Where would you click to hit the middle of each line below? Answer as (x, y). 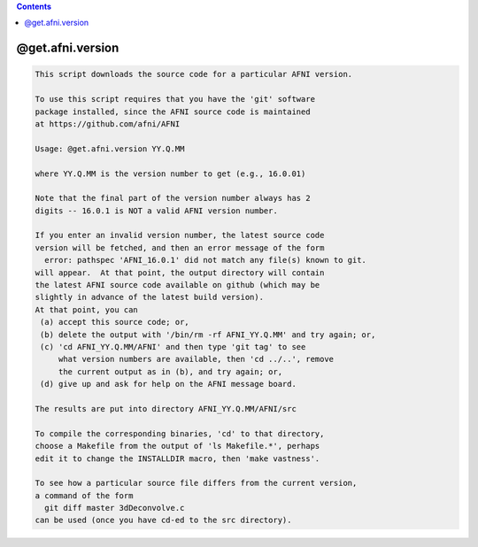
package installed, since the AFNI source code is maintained (173, 112)
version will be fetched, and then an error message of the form (180, 247)
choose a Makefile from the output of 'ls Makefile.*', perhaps (177, 446)
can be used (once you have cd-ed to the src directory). (163, 520)
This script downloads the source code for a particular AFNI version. (194, 74)
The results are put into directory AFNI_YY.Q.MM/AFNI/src (166, 408)
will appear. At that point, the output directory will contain (180, 273)
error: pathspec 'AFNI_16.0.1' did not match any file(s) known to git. (206, 260)
